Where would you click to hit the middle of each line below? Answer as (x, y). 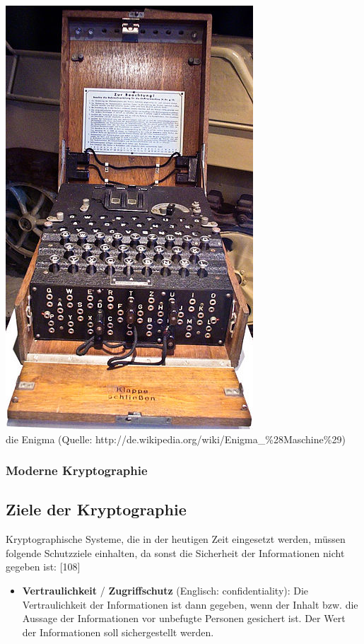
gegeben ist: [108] (43, 567)
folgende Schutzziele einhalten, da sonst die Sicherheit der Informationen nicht (175, 552)
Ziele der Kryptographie (96, 509)
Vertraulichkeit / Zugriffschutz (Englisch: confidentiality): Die (165, 591)
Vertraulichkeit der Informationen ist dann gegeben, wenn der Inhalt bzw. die (190, 604)
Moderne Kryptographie (77, 470)
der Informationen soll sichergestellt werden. (118, 632)
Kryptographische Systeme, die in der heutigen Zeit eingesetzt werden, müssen (176, 539)
